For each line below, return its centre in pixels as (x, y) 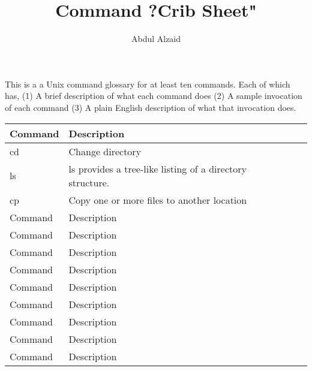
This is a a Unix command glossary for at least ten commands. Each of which (148, 84)
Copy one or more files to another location (158, 200)
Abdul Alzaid (156, 39)
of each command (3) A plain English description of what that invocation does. (151, 107)
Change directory (105, 151)
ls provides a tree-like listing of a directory (157, 168)
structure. (89, 182)
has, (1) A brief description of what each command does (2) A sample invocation (154, 96)
